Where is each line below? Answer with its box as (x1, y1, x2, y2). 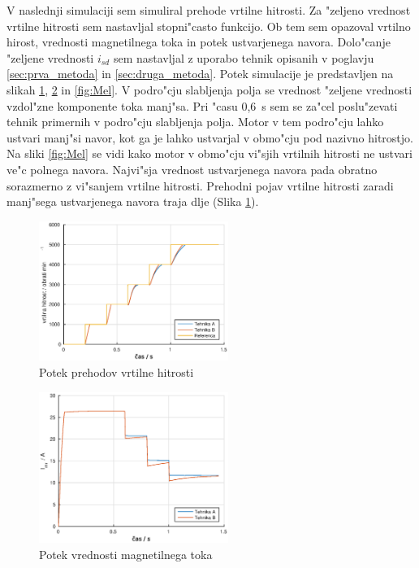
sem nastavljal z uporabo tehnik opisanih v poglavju (113, 49, 374, 66)
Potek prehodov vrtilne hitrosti (39, 364, 194, 380)
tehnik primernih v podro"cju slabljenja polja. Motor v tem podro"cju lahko (6, 113, 384, 130)
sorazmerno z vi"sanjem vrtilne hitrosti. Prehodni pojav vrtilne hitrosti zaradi (6, 177, 394, 194)
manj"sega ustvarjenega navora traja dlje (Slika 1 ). (6, 193, 259, 210)
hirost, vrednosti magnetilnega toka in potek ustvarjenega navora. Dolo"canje (6, 33, 391, 50)
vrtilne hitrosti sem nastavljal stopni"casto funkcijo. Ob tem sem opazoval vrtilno (6, 17, 411, 34)
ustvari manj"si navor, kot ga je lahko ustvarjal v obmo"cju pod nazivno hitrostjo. (6, 129, 413, 146)
